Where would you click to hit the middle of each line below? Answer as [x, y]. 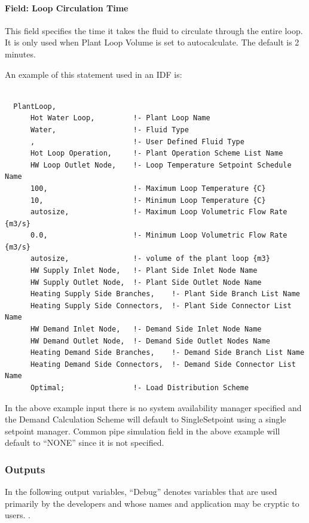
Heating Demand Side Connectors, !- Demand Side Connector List [163, 364]
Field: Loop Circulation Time [67, 7]
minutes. [20, 54]
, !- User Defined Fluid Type [137, 142]
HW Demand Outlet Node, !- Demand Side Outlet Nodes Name [150, 341]
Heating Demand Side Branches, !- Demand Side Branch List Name [167, 353]
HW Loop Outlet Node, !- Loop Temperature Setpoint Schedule [161, 165]
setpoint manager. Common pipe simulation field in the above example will [143, 431]
